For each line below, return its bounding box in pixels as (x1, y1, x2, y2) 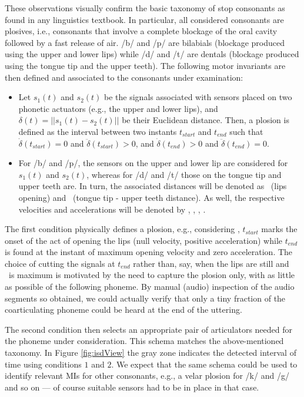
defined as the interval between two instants (18, 125, 177, 137)
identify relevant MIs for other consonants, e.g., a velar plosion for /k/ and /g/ (5, 369, 289, 382)
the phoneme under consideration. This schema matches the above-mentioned (5, 335, 284, 347)
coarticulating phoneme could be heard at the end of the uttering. (5, 303, 242, 316)
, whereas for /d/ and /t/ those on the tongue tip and (86, 168, 282, 180)
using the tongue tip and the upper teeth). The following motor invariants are (5, 59, 286, 71)
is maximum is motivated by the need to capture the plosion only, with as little (8, 269, 295, 281)
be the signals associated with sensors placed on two (104, 91, 292, 103)
